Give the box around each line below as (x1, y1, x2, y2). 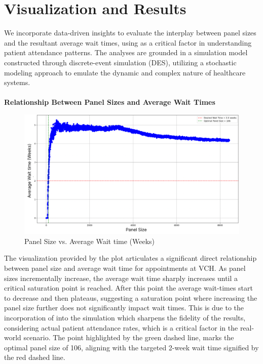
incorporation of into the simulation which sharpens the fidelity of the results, (4, 312, 246, 323)
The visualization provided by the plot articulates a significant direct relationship (4, 253, 257, 263)
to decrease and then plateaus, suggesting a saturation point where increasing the (4, 292, 257, 303)
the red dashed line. (4, 352, 65, 362)
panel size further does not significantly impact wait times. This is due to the (4, 302, 244, 313)
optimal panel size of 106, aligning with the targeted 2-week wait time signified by (4, 342, 259, 352)
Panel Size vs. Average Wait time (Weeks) (24, 235, 155, 246)
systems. (4, 77, 30, 88)
